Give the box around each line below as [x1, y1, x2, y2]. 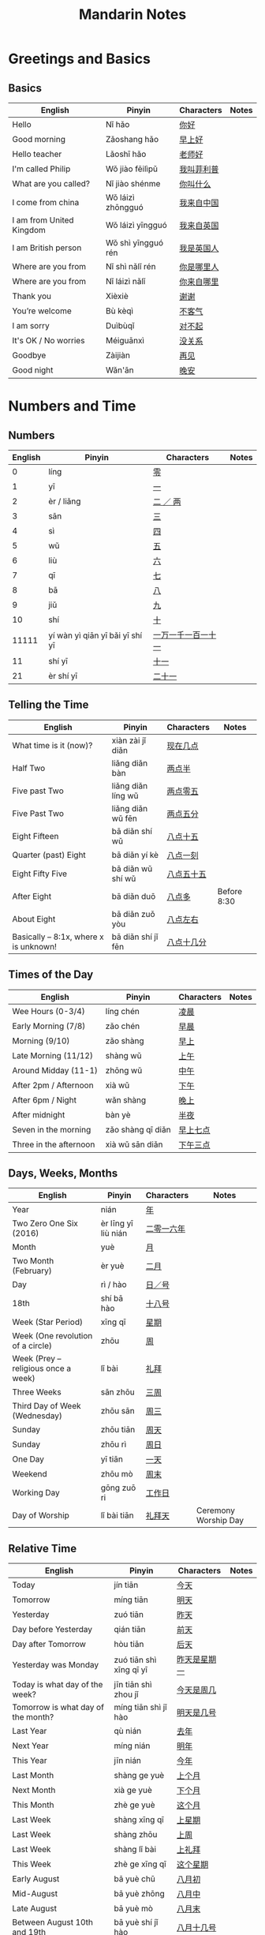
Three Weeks [12, 1387, 62, 1398]
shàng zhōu [114, 1829, 158, 1840]
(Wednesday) [12, 1410, 63, 1421]
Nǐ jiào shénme [105, 178, 161, 189]
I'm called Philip [12, 163, 71, 174]
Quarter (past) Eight [12, 849, 87, 860]
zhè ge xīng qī [114, 1858, 167, 1870]
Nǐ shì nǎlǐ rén [105, 261, 156, 271]
